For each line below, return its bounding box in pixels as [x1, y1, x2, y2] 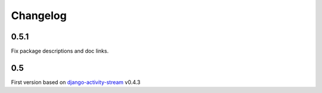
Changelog [11, 9, 67, 22]
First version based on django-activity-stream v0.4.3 [11, 78, 141, 86]
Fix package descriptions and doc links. [11, 48, 109, 55]
